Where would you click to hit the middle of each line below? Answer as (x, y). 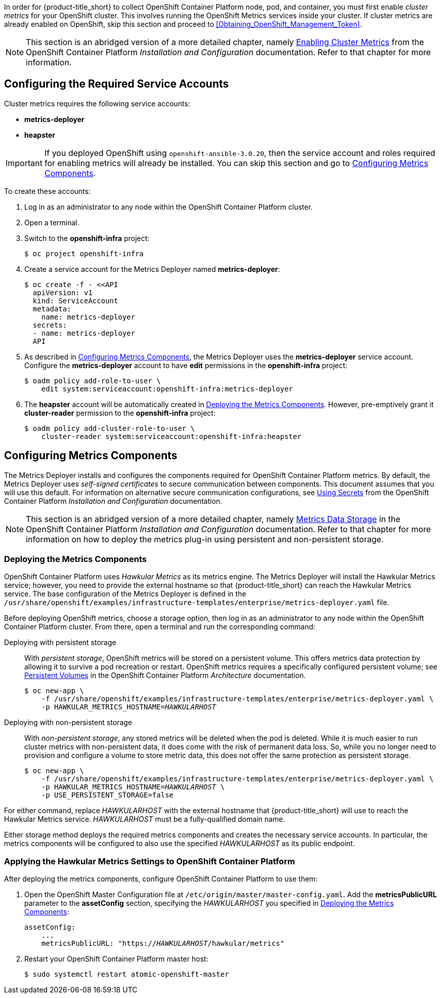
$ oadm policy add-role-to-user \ (93, 381)
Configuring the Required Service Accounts (117, 84)
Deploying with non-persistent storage (68, 723)
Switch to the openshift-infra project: (87, 238)
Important (24, 163)
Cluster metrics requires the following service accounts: (97, 103)
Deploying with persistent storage (60, 643)
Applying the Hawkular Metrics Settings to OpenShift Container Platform (150, 861)
